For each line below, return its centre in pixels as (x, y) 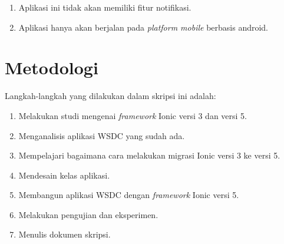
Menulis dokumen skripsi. (65, 234)
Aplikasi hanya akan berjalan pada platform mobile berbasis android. (143, 27)
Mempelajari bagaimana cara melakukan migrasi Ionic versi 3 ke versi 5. (149, 155)
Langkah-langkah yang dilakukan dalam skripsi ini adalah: (110, 96)
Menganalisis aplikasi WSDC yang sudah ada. (102, 135)
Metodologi (52, 67)
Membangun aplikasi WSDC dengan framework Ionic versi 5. (129, 195)
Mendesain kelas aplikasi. (64, 175)
